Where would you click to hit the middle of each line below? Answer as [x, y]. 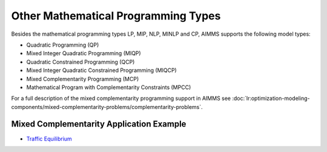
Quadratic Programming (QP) [63, 45]
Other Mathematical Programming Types [116, 16]
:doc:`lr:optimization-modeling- [271, 98]
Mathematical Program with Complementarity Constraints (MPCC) [109, 87]
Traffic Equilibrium [49, 139]
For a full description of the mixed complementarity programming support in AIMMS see [121, 98]
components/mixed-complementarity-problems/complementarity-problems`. [107, 107]
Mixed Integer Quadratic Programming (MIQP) [84, 53]
